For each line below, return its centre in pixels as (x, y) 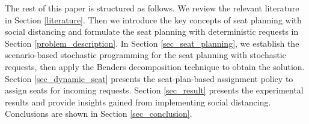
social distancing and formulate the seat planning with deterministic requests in (152, 31)
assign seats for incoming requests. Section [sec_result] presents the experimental (154, 90)
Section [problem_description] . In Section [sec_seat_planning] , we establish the (152, 43)
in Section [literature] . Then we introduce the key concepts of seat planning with (153, 19)
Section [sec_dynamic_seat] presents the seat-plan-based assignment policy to (149, 78)
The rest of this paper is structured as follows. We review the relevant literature (152, 8)
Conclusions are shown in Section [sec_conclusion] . (99, 114)
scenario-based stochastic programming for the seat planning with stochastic (145, 55)
